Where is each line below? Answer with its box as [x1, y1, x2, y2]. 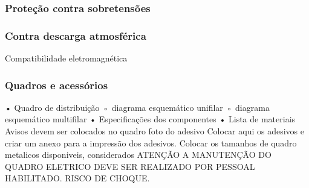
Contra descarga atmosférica [5, 28, 146, 43]
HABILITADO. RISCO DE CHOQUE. [5, 172, 150, 184]
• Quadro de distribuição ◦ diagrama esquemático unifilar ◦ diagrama [5, 101, 270, 113]
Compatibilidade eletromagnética [5, 52, 128, 64]
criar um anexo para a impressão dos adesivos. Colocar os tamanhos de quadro [5, 136, 297, 149]
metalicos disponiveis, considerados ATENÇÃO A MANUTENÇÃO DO [5, 148, 272, 161]
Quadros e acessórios [5, 77, 108, 92]
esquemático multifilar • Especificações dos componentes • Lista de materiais [5, 113, 296, 125]
